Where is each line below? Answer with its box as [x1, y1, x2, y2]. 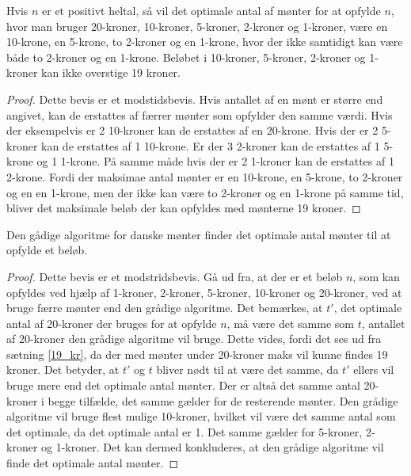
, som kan [352, 268, 400, 284]
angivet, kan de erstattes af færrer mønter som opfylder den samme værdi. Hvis [6, 106, 393, 123]
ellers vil [353, 361, 394, 378]
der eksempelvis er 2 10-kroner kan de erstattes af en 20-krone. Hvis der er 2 [6, 122, 379, 139]
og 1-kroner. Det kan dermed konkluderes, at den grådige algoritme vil [41, 439, 384, 455]
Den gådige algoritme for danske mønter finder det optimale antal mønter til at [6, 226, 391, 242]
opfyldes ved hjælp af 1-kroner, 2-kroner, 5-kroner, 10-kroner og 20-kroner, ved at [6, 284, 402, 300]
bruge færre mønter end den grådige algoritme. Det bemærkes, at [6, 299, 323, 316]
